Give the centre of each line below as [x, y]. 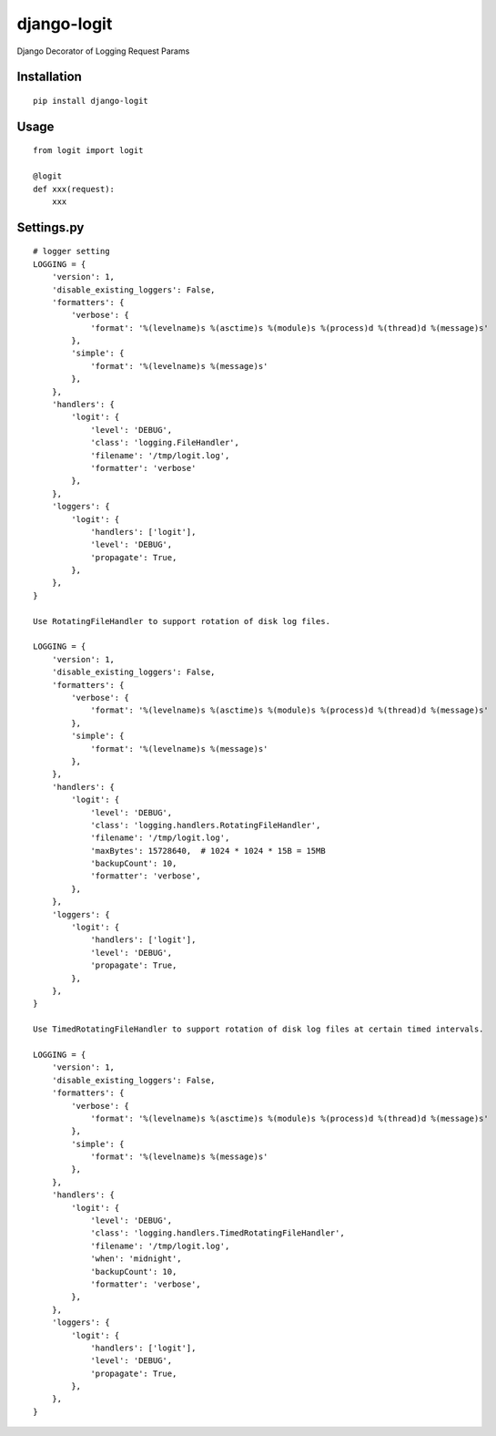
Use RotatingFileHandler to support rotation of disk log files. [182, 621]
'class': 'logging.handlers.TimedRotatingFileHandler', [218, 1233]
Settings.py [51, 227]
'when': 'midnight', [136, 1259]
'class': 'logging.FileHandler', [165, 443]
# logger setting [71, 251]
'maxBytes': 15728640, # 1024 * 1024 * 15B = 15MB [208, 851]
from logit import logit [88, 151]
